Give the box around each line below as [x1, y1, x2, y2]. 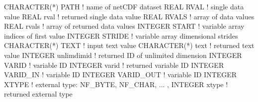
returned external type [4, 89, 73, 99]
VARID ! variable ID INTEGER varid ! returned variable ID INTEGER [4, 59, 224, 70]
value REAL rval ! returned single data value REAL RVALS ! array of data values [4, 11, 255, 21]
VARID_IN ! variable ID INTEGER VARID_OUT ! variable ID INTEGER [4, 69, 237, 80]
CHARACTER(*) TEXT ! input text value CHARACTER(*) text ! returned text [4, 40, 255, 51]
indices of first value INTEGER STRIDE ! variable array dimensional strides [4, 30, 238, 41]
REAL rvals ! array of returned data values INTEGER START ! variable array [4, 21, 245, 31]
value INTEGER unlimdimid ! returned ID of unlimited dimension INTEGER [4, 50, 242, 60]
